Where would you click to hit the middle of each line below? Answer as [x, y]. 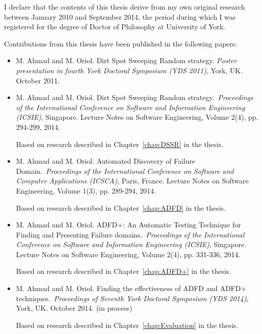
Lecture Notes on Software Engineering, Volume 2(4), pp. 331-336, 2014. [128, 254]
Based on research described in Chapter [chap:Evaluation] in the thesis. [127, 325]
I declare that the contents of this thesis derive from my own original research [125, 7]
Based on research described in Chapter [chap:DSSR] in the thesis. [120, 144]
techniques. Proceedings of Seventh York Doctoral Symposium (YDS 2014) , [132, 298]
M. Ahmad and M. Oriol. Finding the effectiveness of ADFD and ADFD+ [131, 288]
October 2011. [38, 80]
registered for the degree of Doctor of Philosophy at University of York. [115, 27]
